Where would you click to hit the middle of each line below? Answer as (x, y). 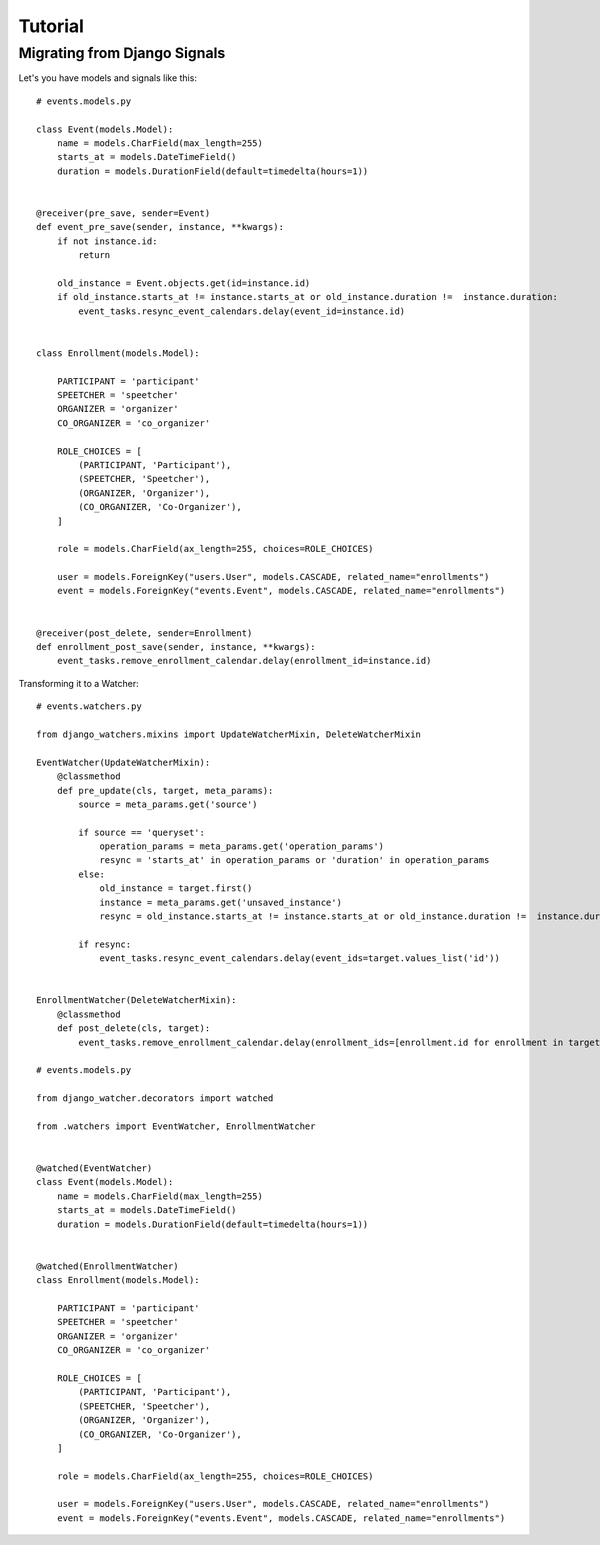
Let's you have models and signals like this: (107, 78)
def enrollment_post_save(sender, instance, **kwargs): (176, 647)
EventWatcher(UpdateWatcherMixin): (123, 762)
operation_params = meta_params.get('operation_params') (242, 846)
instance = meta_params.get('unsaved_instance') (220, 902)
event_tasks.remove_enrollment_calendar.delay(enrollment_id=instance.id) (244, 661)
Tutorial (51, 26)
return (94, 255)
